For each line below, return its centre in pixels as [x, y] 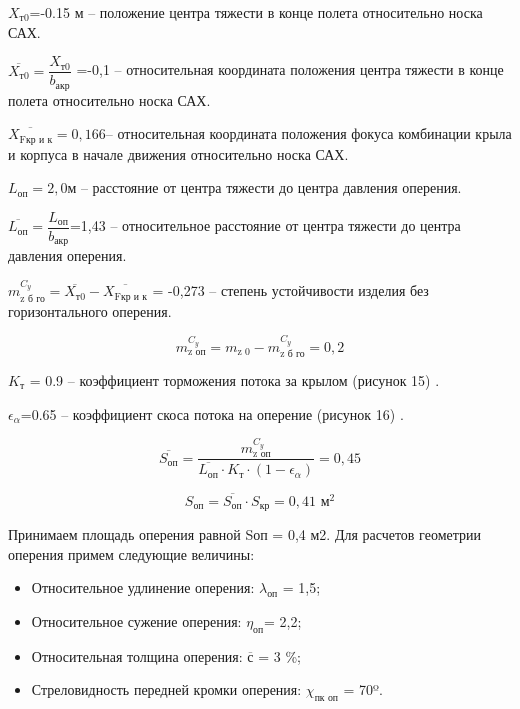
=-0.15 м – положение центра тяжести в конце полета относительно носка [256, 12]
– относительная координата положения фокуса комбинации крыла [308, 133]
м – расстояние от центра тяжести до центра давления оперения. [264, 187]
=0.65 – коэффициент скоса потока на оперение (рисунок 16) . [212, 413]
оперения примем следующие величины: [131, 553]
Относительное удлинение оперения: [143, 587]
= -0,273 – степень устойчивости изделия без [290, 290]
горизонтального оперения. [90, 310]
